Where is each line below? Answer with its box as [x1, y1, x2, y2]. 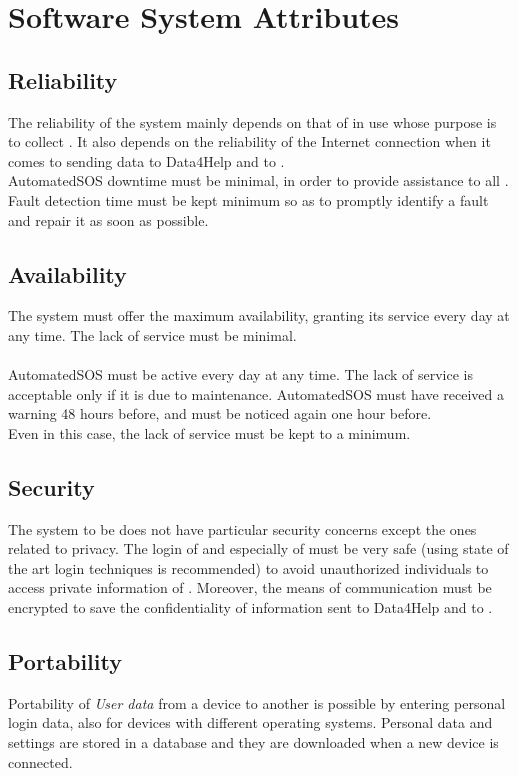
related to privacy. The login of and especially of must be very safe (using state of [8, 538, 509, 559]
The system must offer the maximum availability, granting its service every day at [8, 305, 510, 326]
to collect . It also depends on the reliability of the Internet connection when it [8, 131, 491, 152]
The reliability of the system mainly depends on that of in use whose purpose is [8, 111, 497, 132]
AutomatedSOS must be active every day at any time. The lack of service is [8, 364, 473, 385]
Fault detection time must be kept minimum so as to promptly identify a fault [8, 189, 489, 210]
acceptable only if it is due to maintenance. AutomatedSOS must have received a [8, 383, 504, 404]
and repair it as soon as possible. [8, 209, 209, 230]
